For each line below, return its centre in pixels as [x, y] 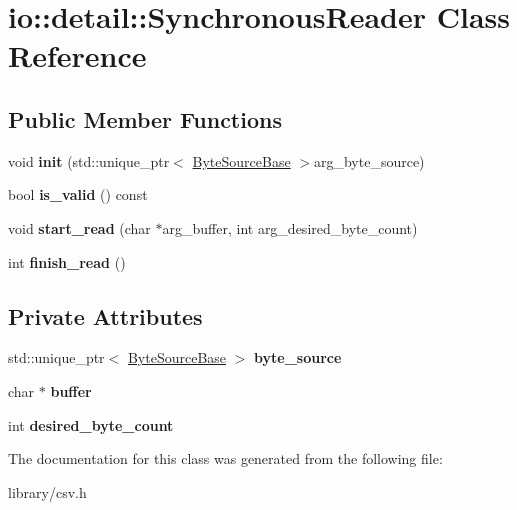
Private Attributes [105, 315]
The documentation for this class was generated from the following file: [225, 458]
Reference [77, 55]
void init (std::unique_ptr [89, 160]
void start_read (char [79, 227]
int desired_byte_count [91, 424]
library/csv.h [47, 491]
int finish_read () [67, 261]
